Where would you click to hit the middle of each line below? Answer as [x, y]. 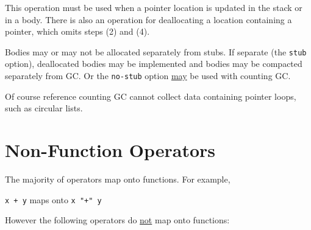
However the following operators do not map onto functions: [117, 220]
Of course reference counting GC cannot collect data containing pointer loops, [151, 96]
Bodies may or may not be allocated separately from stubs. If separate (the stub [156, 51]
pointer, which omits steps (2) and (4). [77, 31]
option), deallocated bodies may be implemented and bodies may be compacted [154, 64]
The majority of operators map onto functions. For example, [118, 179]
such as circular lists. [44, 108]
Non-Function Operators [110, 150]
